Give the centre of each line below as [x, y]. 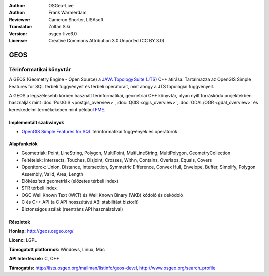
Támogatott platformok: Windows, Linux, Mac [57, 249]
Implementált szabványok [37, 122]
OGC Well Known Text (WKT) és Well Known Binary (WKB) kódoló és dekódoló [102, 195]
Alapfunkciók [23, 144]
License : [18, 40]
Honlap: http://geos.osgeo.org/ [41, 231]
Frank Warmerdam [67, 13]
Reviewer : [20, 19]
